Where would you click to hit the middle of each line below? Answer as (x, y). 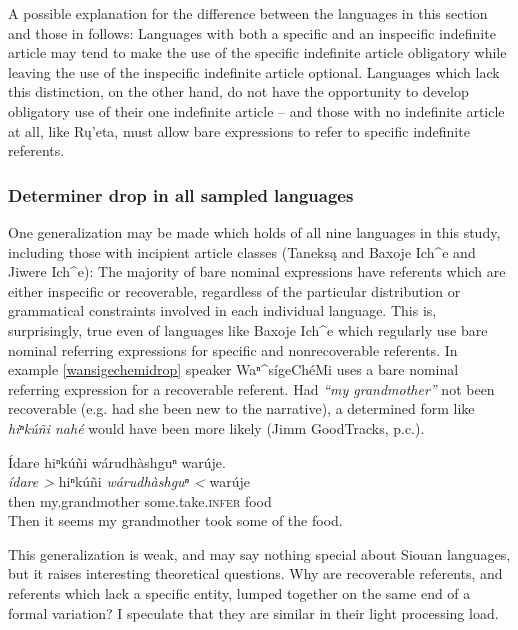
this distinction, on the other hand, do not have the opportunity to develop (238, 91)
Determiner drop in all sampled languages (181, 194)
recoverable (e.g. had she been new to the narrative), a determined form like (241, 408)
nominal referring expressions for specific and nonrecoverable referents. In (233, 349)
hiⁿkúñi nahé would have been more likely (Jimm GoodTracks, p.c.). (216, 427)
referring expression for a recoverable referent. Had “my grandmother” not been (251, 388)
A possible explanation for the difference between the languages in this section (248, 13)
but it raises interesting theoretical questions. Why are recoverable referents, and (255, 573)
